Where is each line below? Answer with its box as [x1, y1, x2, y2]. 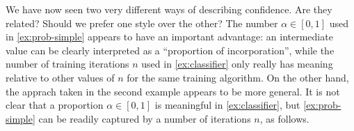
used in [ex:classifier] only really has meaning [141, 56, 333, 71]
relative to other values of [6, 70, 115, 84]
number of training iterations [6, 56, 129, 71]
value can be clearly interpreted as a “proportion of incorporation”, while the [6, 43, 335, 57]
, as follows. [259, 111, 309, 125]
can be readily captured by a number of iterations [38, 111, 251, 125]
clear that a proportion [6, 98, 104, 112]
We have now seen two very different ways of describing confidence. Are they [6, 2, 332, 16]
